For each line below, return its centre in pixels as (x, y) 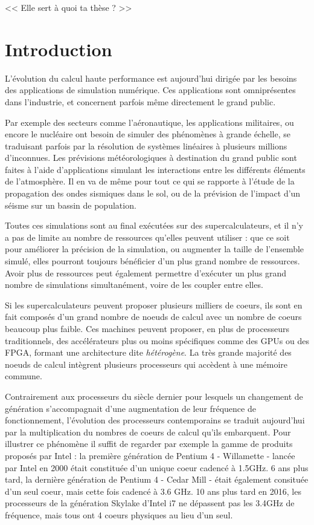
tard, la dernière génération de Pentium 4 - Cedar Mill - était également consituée (157, 479)
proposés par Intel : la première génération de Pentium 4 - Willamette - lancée (150, 455)
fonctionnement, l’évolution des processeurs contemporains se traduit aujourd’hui (155, 420)
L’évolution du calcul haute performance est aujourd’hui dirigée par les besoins (151, 78)
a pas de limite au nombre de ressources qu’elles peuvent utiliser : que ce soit (147, 237)
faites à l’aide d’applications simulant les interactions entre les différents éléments (155, 169)
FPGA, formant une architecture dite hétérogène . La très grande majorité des (148, 352)
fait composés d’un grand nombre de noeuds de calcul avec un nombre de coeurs (153, 317)
